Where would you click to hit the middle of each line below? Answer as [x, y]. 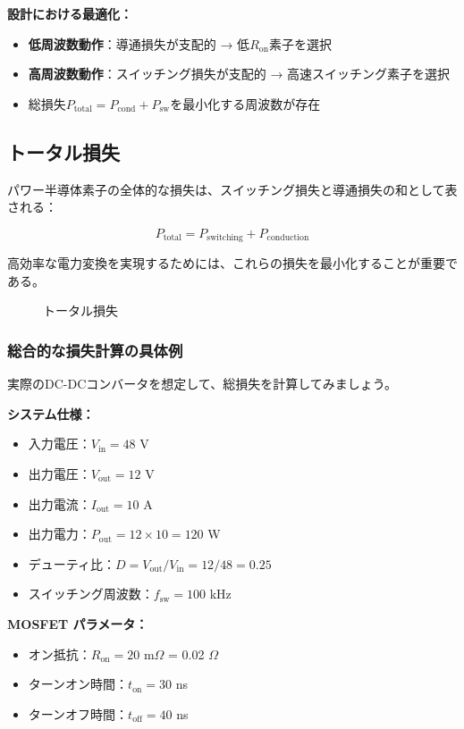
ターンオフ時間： [78, 713]
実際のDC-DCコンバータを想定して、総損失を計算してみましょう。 [202, 384]
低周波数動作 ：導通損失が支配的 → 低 [139, 43]
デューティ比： [72, 563]
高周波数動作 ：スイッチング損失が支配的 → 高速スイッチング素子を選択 [239, 74]
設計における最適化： [70, 13]
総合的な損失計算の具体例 [95, 350]
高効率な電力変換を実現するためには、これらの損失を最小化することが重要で [232, 263]
